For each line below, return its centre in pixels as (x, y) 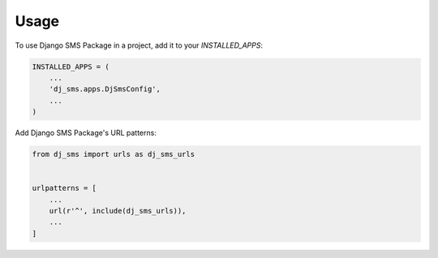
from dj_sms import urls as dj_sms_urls (113, 154)
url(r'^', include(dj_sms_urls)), (118, 211)
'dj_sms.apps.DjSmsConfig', (105, 89)
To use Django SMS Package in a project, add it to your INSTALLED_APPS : (139, 45)
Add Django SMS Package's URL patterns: (86, 133)
